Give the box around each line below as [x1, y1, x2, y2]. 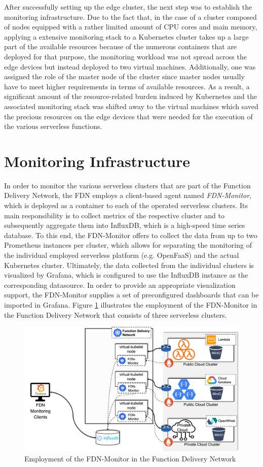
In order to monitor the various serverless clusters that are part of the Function [4, 180, 251, 190]
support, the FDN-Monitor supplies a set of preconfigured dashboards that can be [4, 289, 259, 300]
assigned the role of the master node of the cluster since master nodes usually [4, 71, 245, 82]
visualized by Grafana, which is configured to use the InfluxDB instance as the [4, 270, 248, 280]
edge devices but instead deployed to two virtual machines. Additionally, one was [4, 61, 256, 72]
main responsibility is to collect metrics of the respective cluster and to [4, 210, 224, 220]
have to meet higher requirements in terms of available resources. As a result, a [4, 81, 250, 91]
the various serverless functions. [4, 121, 102, 131]
